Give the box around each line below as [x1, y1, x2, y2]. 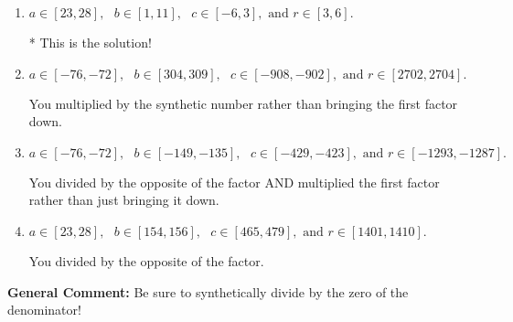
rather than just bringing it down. [28, 190, 219, 209]
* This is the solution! [28, 33, 152, 51]
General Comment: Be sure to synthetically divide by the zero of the [7, 282, 409, 301]
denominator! [7, 300, 81, 319]
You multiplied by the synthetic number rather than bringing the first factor [28, 93, 458, 113]
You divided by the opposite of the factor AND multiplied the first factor [28, 172, 440, 191]
